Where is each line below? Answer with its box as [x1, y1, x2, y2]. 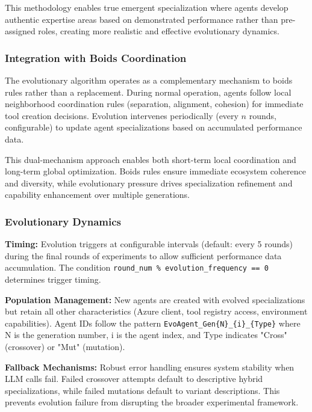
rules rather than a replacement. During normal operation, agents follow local [5, 85, 292, 98]
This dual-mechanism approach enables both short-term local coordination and [5, 153, 296, 165]
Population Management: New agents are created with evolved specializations [5, 293, 305, 306]
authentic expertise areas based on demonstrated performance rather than [5, 13, 278, 25]
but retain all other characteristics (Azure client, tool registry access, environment [5, 305, 308, 318]
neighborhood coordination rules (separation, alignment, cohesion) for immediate [5, 97, 304, 110]
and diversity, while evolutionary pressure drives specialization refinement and [5, 176, 293, 189]
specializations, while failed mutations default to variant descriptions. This [5, 384, 280, 396]
